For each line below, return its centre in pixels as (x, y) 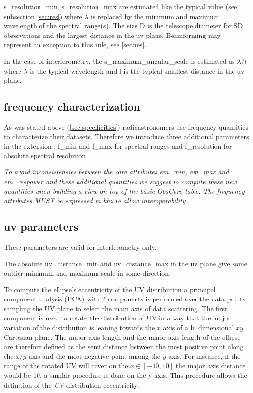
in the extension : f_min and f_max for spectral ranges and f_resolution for (118, 146)
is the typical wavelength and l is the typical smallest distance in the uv (137, 70)
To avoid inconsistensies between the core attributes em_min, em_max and (117, 172)
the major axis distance (211, 365)
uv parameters (41, 227)
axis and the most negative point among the (95, 356)
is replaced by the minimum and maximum (155, 16)
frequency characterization (72, 106)
